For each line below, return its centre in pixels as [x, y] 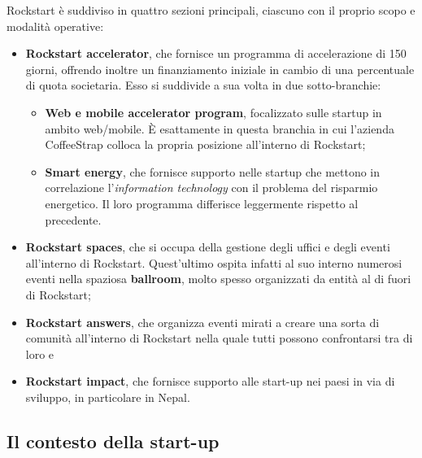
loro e [40, 353]
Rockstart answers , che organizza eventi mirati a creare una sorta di [202, 322]
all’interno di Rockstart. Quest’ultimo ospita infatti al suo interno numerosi [214, 262]
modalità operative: [55, 26]
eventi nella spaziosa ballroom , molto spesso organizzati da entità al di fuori [218, 279]
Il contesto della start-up [113, 441]
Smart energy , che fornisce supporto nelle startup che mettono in [213, 171]
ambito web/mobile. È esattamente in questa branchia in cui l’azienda [220, 128]
